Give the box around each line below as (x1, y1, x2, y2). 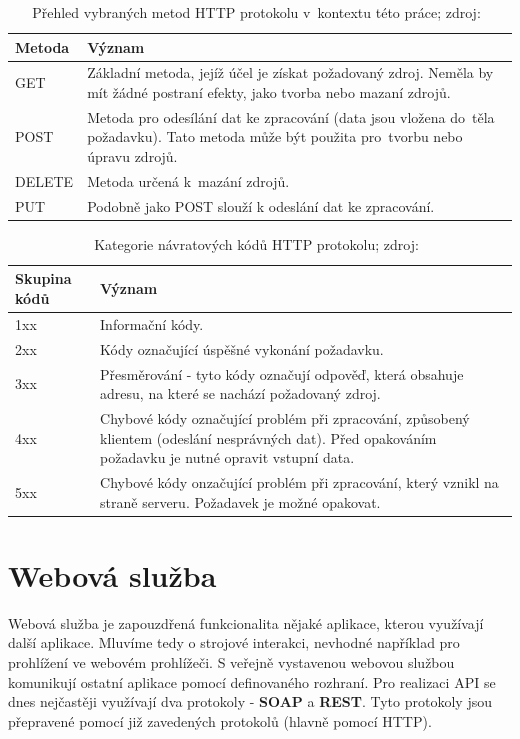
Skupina (15, 268, 72, 289)
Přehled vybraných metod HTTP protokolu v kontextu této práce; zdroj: (32, 2, 481, 22)
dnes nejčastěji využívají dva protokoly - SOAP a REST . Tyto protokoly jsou (8, 691, 492, 712)
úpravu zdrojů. (87, 146, 178, 167)
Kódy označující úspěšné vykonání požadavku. (100, 338, 384, 359)
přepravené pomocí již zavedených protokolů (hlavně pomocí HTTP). (8, 710, 432, 731)
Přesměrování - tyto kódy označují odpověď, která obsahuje (100, 363, 464, 384)
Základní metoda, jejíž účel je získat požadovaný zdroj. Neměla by (87, 62, 494, 83)
